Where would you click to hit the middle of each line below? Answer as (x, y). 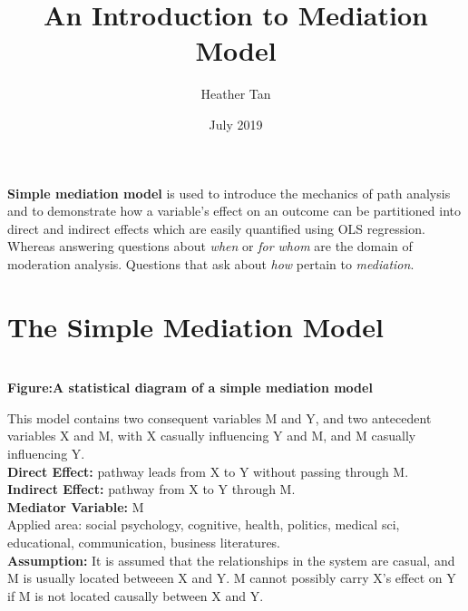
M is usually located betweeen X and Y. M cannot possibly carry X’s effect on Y (232, 578)
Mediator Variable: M (76, 506)
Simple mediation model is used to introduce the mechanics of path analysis (229, 193)
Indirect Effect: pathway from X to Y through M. (151, 489)
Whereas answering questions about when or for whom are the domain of (210, 246)
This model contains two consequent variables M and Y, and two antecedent (219, 417)
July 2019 (236, 124)
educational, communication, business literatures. (144, 542)
